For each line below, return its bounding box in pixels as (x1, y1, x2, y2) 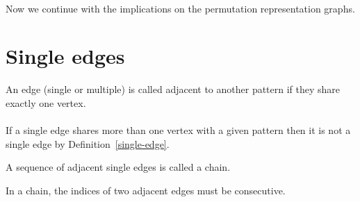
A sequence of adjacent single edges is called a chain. (6, 160, 231, 174)
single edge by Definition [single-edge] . (6, 136, 170, 151)
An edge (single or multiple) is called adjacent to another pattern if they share (6, 82, 341, 96)
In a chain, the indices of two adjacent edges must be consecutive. (6, 183, 286, 197)
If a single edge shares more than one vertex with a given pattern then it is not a (6, 123, 351, 137)
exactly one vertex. (6, 95, 86, 110)
